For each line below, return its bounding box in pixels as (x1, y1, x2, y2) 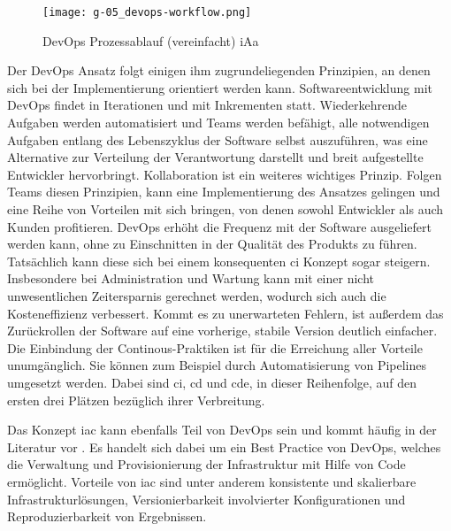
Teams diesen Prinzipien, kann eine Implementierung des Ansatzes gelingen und (7, 182, 440, 201)
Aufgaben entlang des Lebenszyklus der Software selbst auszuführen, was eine (7, 130, 428, 149)
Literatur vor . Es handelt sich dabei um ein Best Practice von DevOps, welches (7, 437, 441, 456)
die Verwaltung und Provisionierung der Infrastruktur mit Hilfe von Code (7, 455, 406, 473)
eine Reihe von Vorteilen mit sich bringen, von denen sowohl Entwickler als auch (7, 200, 444, 218)
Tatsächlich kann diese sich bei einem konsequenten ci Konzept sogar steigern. (7, 251, 431, 270)
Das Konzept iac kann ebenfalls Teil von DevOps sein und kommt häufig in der (7, 420, 437, 439)
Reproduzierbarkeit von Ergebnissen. (7, 507, 207, 526)
